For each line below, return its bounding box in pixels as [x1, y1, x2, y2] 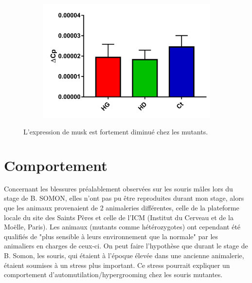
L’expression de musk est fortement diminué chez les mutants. [23, 127, 208, 137]
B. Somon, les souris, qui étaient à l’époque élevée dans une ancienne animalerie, [4, 250, 244, 260]
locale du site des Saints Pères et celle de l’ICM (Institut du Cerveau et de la [4, 212, 234, 222]
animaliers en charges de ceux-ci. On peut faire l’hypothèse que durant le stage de [4, 241, 248, 251]
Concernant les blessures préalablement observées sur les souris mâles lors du [4, 183, 233, 193]
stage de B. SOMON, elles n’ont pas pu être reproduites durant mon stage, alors [4, 193, 244, 203]
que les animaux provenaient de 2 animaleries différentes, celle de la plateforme [4, 202, 239, 212]
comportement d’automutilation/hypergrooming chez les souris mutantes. [4, 269, 223, 280]
